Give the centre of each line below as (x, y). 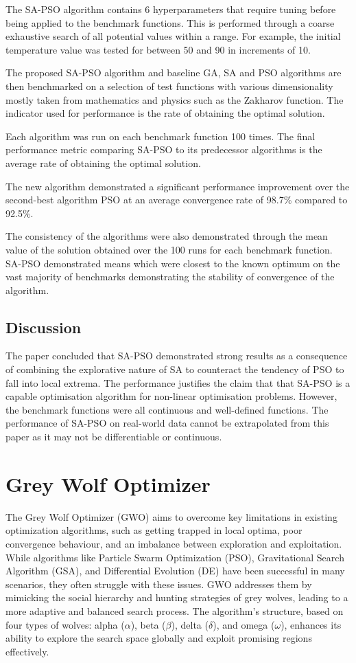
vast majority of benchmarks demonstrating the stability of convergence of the (170, 277)
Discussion (44, 327)
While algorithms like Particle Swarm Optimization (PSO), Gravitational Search (175, 557)
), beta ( (148, 624)
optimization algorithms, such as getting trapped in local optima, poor (154, 530)
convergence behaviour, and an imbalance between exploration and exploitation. (174, 543)
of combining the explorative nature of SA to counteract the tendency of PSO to (175, 369)
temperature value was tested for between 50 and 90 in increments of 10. (158, 49)
